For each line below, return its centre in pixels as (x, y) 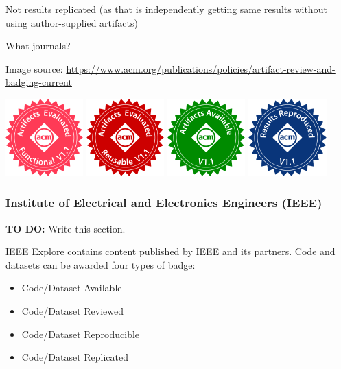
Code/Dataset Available (72, 288)
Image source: (34, 68)
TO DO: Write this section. (66, 228)
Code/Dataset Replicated (75, 357)
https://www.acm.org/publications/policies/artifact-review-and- (201, 68)
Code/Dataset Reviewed (73, 310)
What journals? (38, 46)
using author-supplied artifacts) (72, 22)
